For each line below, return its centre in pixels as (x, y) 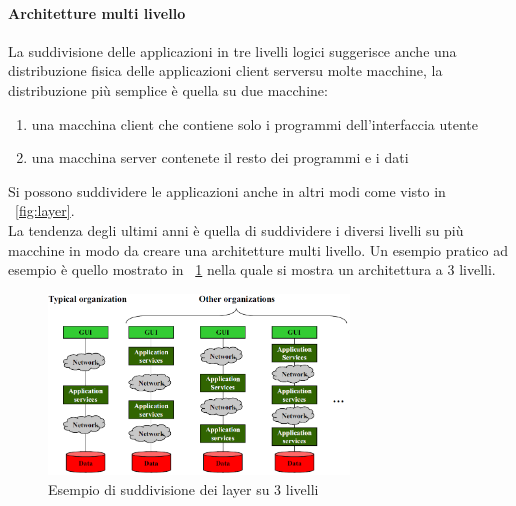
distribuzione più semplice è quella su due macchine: (168, 89)
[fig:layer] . (45, 210)
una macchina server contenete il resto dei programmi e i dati (220, 157)
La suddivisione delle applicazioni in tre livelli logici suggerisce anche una (232, 50)
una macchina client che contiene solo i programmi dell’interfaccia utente (255, 123)
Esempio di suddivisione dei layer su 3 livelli (183, 488)
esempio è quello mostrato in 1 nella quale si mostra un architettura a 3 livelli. (252, 269)
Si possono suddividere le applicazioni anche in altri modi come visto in (227, 190)
